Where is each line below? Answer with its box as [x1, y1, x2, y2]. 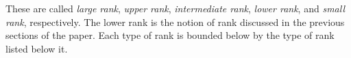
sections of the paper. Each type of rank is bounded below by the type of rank [5, 28, 335, 42]
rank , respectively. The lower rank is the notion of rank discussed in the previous [5, 14, 345, 29]
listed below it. [5, 41, 68, 55]
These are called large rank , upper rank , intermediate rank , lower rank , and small [5, 1, 345, 15]
